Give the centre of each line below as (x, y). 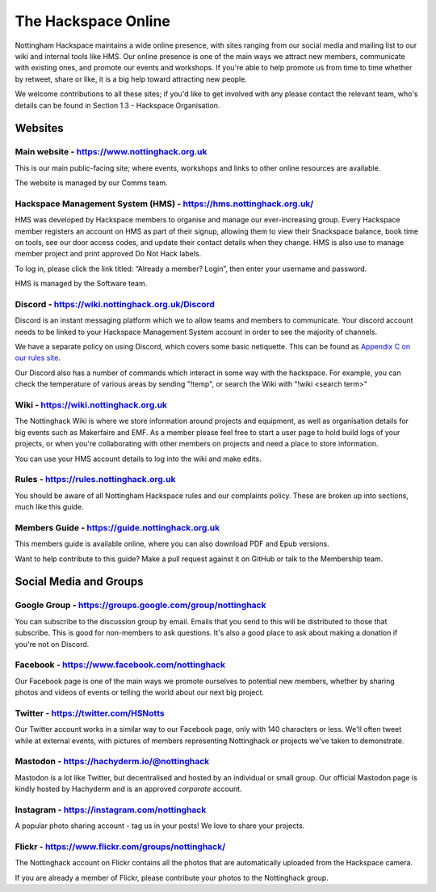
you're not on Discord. (52, 644)
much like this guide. (49, 507)
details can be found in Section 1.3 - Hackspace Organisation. (117, 105)
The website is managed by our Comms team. (92, 183)
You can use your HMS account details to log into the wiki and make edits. (138, 459)
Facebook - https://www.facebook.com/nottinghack (120, 665)
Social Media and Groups (79, 582)
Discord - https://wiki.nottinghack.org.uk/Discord (115, 304)
